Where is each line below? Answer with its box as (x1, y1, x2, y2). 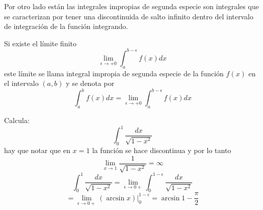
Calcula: (4, 115, 30, 126)
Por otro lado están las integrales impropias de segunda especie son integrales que (4, 1, 259, 11)
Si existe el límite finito (4, 38, 77, 48)
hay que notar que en (4, 145, 70, 156)
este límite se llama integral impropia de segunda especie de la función (4, 68, 224, 78)
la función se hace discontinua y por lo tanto (92, 145, 231, 156)
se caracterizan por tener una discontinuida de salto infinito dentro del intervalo (4, 11, 253, 21)
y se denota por (66, 78, 115, 88)
